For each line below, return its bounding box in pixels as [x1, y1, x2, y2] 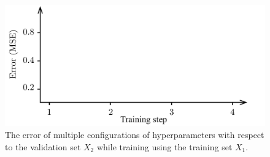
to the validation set [5, 140, 81, 153]
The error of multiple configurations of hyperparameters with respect [5, 128, 264, 141]
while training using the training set [96, 140, 233, 153]
